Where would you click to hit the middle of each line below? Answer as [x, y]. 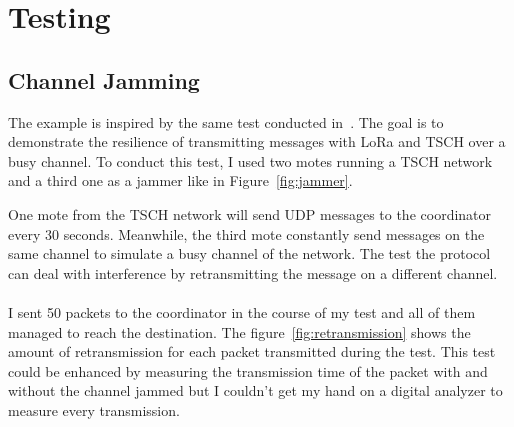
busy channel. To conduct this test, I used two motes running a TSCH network [250, 160]
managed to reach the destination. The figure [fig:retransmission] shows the [239, 331]
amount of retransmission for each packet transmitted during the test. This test [252, 351]
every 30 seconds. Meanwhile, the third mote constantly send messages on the [246, 233]
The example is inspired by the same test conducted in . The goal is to [226, 121]
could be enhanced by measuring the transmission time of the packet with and [248, 370]
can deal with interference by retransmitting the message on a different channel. [253, 272]
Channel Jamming [104, 79]
